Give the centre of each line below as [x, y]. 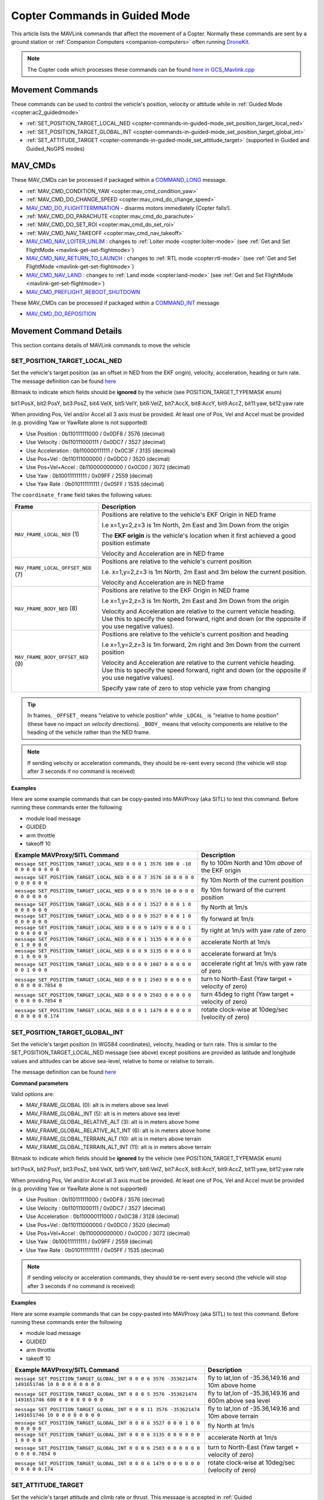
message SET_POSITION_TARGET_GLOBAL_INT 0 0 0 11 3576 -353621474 [107, 1409]
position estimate [126, 543]
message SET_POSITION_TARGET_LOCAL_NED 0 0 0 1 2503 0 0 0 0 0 [103, 980]
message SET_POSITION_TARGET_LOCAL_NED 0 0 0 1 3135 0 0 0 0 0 [103, 939]
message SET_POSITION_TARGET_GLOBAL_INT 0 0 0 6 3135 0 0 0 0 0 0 [107, 1434]
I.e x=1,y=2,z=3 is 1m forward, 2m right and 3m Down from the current [201, 644]
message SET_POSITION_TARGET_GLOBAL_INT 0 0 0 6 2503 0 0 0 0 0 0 [107, 1448]
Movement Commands [55, 90]
